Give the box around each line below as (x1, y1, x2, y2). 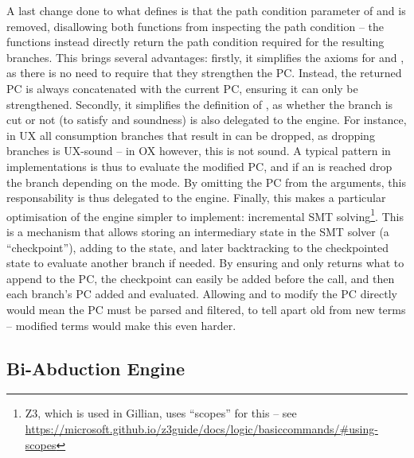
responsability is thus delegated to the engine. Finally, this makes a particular (6, 189, 386, 206)
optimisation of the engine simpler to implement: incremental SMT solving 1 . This (6, 205, 404, 224)
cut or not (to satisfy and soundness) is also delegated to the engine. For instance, (6, 111, 407, 128)
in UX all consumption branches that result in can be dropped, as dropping (6, 126, 375, 143)
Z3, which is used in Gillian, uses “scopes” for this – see (25, 405, 297, 421)
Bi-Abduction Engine (6, 355, 186, 380)
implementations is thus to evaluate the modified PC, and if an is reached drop (6, 157, 393, 174)
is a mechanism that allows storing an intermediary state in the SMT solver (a (6, 223, 389, 239)
